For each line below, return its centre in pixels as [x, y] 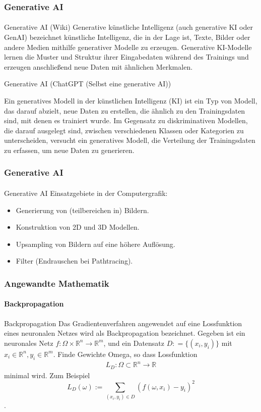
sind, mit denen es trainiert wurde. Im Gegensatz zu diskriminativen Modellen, [126, 120]
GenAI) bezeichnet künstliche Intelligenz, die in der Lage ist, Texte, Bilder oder [127, 37]
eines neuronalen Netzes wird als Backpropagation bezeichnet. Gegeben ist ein [125, 333]
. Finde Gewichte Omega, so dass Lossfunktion [125, 354]
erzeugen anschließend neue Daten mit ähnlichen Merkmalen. [99, 66]
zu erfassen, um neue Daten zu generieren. [69, 150]
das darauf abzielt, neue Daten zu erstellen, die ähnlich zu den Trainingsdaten [125, 110]
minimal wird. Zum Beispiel [47, 375]
